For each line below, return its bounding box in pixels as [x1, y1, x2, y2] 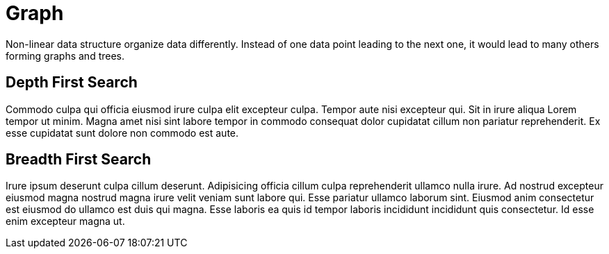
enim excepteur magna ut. [6, 215, 125, 228]
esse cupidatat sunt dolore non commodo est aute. [6, 126, 239, 139]
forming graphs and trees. [6, 49, 125, 62]
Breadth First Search [6, 151, 152, 169]
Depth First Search [6, 74, 138, 92]
